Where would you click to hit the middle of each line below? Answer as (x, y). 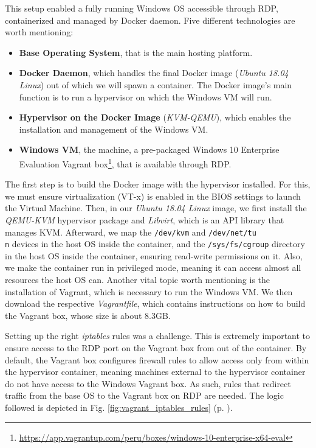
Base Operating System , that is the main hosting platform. (136, 52)
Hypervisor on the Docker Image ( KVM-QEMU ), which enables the (155, 117)
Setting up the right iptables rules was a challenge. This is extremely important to (158, 336)
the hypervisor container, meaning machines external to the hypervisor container (155, 372)
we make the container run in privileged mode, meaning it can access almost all (153, 268)
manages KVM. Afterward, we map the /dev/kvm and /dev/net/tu (131, 232)
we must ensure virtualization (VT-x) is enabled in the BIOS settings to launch (153, 196)
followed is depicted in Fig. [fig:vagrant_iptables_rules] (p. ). (119, 407)
